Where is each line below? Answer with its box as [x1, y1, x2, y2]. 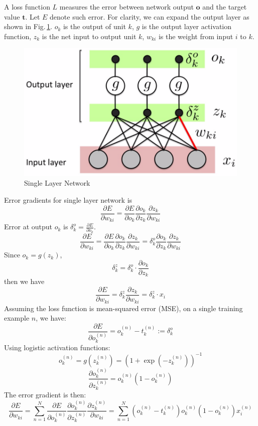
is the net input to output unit [42, 31, 137, 41]
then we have [4, 276, 45, 287]
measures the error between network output [59, 2, 194, 12]
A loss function [4, 2, 50, 12]
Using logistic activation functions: [4, 342, 110, 352]
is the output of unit [63, 21, 126, 32]
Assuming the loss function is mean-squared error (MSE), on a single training [4, 303, 243, 313]
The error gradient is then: [4, 389, 86, 400]
